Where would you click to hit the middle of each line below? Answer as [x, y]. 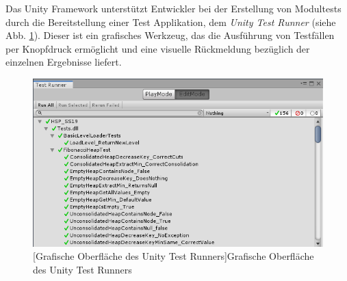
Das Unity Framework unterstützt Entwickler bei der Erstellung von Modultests [173, 8]
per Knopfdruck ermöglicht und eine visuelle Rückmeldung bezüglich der [158, 48]
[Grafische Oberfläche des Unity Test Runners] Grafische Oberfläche [173, 256]
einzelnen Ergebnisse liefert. [64, 62]
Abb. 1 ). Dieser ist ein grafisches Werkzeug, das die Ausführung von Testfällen [170, 35]
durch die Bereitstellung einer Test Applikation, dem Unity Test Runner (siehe [171, 22]
